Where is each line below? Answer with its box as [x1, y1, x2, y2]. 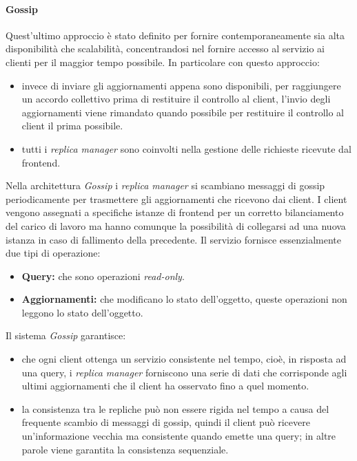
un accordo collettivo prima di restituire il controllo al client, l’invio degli [21, 92, 331, 106]
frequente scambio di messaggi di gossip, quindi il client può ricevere [21, 415, 310, 429]
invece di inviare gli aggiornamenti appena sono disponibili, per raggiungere [21, 78, 341, 92]
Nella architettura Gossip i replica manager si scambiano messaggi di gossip [6, 178, 325, 193]
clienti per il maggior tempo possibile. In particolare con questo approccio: [6, 54, 320, 69]
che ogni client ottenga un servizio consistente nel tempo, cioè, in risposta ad [21, 352, 347, 366]
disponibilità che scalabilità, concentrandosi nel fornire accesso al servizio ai [6, 41, 325, 56]
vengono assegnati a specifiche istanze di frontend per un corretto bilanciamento [6, 205, 344, 219]
